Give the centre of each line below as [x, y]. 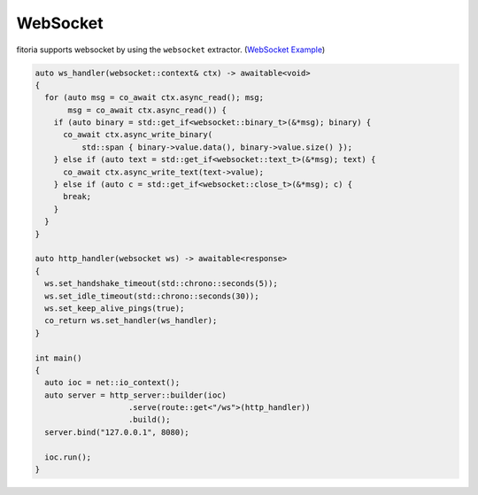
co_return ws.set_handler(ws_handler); [131, 321]
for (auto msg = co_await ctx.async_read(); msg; [154, 98]
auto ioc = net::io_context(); [112, 383]
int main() [58, 358]
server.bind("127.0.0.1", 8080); [117, 432]
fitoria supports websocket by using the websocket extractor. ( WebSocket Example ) [171, 50]
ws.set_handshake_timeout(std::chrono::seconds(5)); [161, 284]
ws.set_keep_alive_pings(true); [115, 308]
